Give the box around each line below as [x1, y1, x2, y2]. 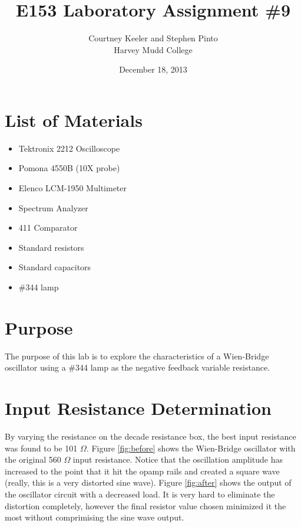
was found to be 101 [5, 441, 78, 454]
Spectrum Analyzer [18, 201, 88, 214]
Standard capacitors [18, 261, 91, 273]
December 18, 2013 [119, 63, 187, 76]
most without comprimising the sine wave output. [5, 511, 184, 523]
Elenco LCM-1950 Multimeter [18, 182, 127, 194]
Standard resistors [18, 241, 84, 253]
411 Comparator [18, 221, 78, 234]
